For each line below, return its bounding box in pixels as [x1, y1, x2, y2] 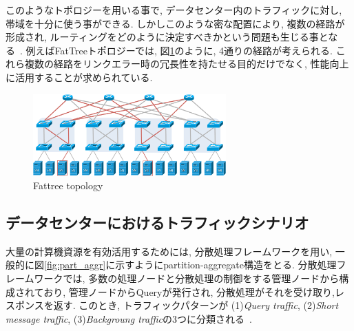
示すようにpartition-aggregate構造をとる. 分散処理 [115, 257, 337, 272]
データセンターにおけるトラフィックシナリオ [6, 212, 309, 233]
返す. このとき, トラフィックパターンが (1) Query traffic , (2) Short [53, 298, 339, 312]
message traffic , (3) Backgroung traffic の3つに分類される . [6, 311, 252, 325]
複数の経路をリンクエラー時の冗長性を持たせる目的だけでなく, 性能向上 [24, 56, 349, 71]
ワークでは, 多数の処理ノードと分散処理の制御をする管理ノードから [34, 271, 340, 286]
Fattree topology [33, 178, 103, 193]
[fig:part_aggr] [44, 257, 106, 272]
